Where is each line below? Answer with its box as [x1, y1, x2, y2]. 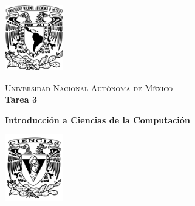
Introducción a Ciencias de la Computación [5, 113, 190, 126]
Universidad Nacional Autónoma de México [5, 81, 173, 94]
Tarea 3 [5, 93, 37, 106]
